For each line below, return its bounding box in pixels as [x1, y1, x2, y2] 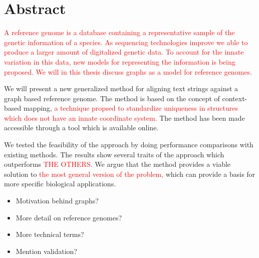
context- [222, 93, 247, 103]
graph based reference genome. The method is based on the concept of [4, 93, 220, 103]
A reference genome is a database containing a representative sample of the [4, 27, 235, 38]
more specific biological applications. [4, 178, 116, 189]
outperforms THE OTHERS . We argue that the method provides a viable [4, 159, 231, 169]
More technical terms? [16, 229, 84, 239]
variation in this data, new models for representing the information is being [4, 56, 235, 67]
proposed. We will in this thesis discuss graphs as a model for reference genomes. [4, 66, 252, 77]
